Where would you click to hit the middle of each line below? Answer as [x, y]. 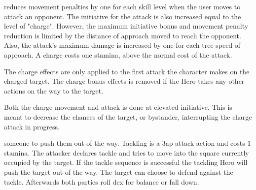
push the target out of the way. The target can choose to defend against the [119, 172]
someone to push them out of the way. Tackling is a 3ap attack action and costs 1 [128, 143]
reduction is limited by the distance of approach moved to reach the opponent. [123, 35]
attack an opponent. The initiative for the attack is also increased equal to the [123, 16]
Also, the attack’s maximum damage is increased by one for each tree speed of [122, 45]
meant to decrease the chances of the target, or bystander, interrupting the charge [128, 116]
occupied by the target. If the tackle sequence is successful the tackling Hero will [126, 162]
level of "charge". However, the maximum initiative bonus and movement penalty [126, 26]
